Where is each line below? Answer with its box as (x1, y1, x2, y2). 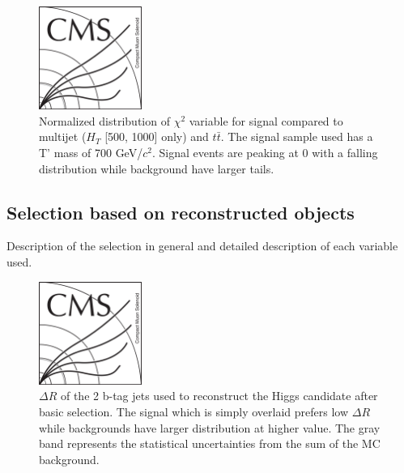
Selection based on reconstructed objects (6, 199, 355, 224)
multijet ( (39, 128, 87, 145)
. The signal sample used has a (220, 128, 373, 145)
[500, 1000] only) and (104, 128, 209, 145)
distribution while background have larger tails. (39, 160, 274, 177)
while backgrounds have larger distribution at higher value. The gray (39, 419, 381, 436)
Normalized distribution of (39, 112, 170, 129)
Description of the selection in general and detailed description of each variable (6, 237, 398, 254)
